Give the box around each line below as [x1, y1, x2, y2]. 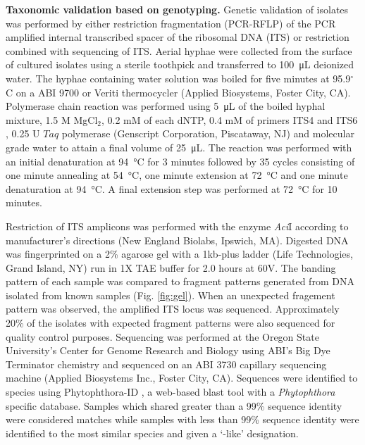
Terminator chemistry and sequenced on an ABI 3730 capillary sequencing [6, 356, 327, 371]
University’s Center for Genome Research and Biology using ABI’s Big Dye [6, 343, 330, 358]
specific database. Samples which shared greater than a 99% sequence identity [6, 398, 342, 413]
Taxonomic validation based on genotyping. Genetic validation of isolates [6, 2, 349, 16]
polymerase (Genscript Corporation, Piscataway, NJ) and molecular [61, 126, 354, 141]
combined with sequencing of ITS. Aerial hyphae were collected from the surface [6, 43, 352, 58]
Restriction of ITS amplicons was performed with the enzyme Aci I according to [6, 218, 349, 233]
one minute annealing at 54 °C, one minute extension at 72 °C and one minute [6, 168, 348, 182]
